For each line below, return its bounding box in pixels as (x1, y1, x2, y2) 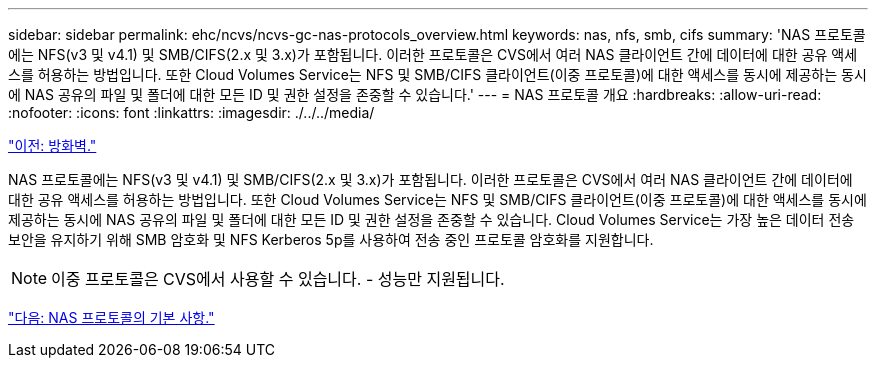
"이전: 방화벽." (8, 137, 97, 154)
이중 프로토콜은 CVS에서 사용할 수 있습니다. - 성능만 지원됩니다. (51, 269, 505, 289)
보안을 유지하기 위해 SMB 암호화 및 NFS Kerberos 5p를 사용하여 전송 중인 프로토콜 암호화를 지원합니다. (8, 231, 654, 248)
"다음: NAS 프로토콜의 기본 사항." (8, 309, 215, 326)
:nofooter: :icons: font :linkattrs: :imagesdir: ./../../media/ (8, 104, 375, 121)
